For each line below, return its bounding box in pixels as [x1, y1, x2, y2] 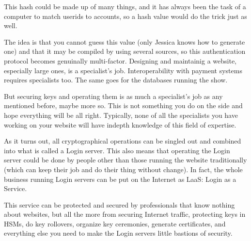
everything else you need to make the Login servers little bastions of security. [4, 228, 233, 238]
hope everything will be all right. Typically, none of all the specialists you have [4, 110, 238, 120]
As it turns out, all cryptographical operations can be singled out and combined [4, 136, 241, 146]
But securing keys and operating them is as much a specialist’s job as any [4, 91, 223, 101]
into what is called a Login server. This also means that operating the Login [4, 145, 230, 155]
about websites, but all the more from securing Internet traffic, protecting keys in [4, 209, 246, 219]
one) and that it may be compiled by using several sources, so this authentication [4, 46, 246, 56]
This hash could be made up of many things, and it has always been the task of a [4, 1, 246, 11]
